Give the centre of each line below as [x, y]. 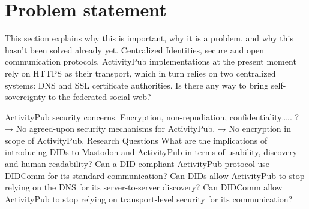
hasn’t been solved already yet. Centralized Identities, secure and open [135, 49]
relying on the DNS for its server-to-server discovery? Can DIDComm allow [144, 187]
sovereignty [25, 97]
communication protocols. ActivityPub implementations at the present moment [151, 61]
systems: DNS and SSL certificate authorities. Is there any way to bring [137, 85]
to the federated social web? [100, 97]
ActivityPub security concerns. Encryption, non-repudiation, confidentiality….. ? [152, 116]
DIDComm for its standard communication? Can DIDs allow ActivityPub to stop [155, 175]
